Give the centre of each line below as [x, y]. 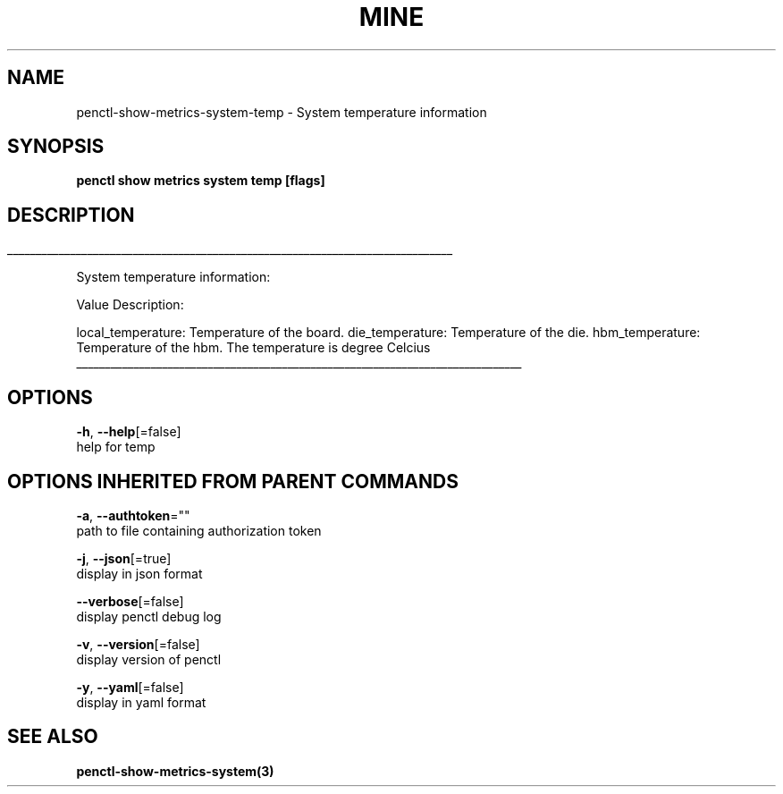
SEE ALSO [53, 737]
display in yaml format [141, 702]
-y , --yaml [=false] [130, 687]
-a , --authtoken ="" [133, 515]
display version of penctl [149, 659]
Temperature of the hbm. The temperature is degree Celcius [253, 348]
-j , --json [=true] [124, 558]
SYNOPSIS [56, 147]
